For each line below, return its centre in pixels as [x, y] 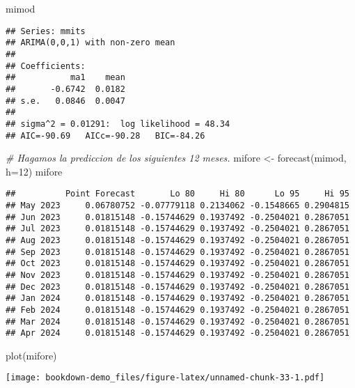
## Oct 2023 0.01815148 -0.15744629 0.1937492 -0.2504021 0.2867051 [177, 264]
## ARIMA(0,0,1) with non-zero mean [90, 43]
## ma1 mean [65, 78]
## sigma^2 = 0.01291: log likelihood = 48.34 [118, 124]
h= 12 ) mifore [34, 171]
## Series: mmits [46, 31]
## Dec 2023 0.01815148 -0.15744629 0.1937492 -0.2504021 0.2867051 [177, 287]
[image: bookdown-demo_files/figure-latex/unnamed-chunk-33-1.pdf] [165, 378]
